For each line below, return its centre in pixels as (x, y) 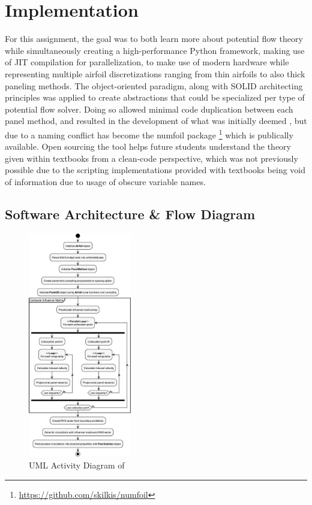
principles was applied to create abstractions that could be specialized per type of (155, 97)
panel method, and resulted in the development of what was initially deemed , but (156, 121)
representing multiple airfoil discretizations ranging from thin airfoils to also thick (155, 73)
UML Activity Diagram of (77, 465)
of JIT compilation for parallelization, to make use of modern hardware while (147, 62)
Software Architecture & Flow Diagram (130, 214)
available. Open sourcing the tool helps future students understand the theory (148, 146)
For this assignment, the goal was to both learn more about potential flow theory (154, 39)
